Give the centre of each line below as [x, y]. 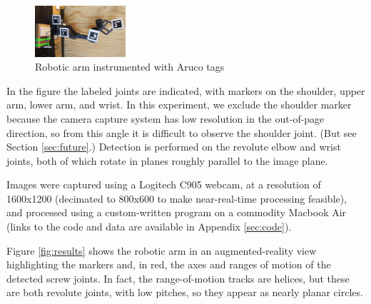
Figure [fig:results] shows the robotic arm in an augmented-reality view [162, 250]
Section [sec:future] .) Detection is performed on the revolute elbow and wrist [174, 147]
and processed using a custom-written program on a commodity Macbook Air [177, 212]
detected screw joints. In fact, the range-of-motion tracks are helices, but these [178, 278]
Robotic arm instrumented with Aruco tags [130, 67]
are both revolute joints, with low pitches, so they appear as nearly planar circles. [185, 292]
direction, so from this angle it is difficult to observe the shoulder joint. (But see [182, 132]
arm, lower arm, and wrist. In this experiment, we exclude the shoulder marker [179, 105]
